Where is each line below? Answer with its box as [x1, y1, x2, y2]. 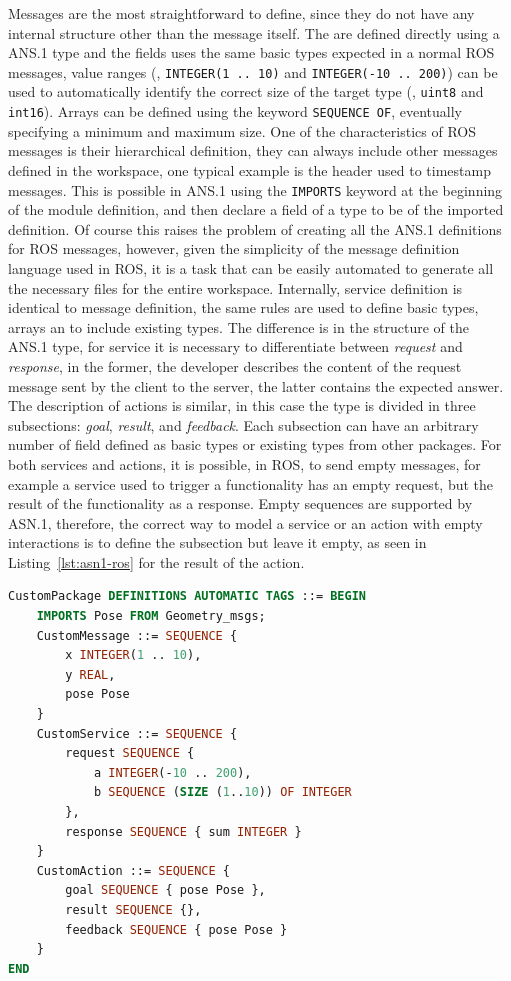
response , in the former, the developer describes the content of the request [8, 355, 462, 376]
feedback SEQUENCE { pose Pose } [65, 922, 288, 937]
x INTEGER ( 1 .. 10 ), [65, 648, 202, 663]
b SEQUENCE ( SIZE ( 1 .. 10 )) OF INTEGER [93, 785, 352, 800]
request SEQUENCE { [65, 746, 195, 761]
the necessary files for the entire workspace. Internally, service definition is [8, 277, 463, 298]
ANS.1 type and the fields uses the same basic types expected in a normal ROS [8, 42, 495, 63]
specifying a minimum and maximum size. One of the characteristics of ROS [8, 120, 476, 141]
